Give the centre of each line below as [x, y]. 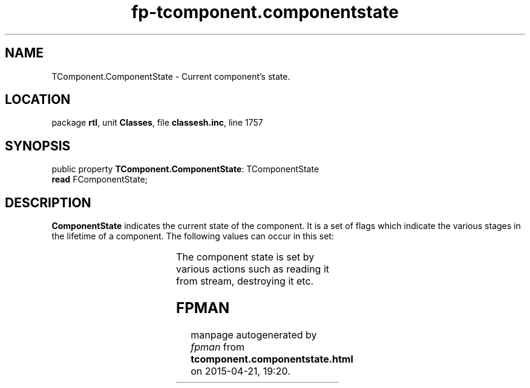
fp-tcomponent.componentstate [265, 12]
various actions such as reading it [253, 269]
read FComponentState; [100, 179]
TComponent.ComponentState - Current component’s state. [171, 76]
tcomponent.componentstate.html [272, 359]
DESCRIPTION [48, 202]
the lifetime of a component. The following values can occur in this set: [193, 236]
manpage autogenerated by [254, 335]
